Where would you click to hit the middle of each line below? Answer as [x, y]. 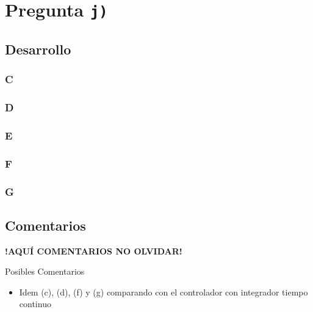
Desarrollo [38, 49]
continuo [35, 304]
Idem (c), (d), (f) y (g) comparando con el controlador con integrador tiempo [164, 292]
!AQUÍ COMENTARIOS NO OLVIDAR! [94, 251]
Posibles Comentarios [45, 271]
